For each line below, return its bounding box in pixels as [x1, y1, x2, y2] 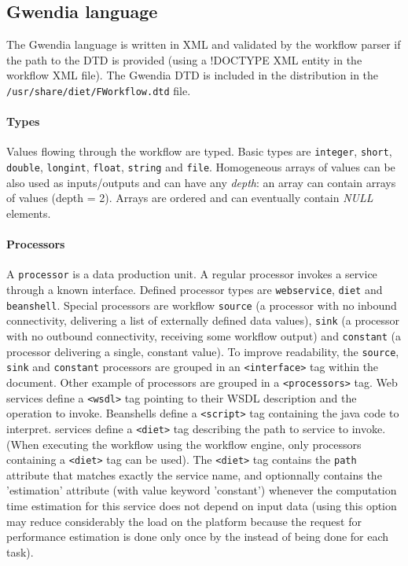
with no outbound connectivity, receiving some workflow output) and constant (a [6, 327, 401, 344]
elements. [6, 204, 51, 221]
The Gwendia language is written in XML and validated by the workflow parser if [6, 36, 401, 53]
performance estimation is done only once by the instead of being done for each [6, 528, 389, 545]
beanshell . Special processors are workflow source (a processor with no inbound [6, 296, 397, 313]
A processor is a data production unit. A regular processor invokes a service [6, 266, 377, 282]
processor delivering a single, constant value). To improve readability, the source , [6, 343, 399, 359]
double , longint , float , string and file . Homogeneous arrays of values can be [6, 159, 395, 175]
